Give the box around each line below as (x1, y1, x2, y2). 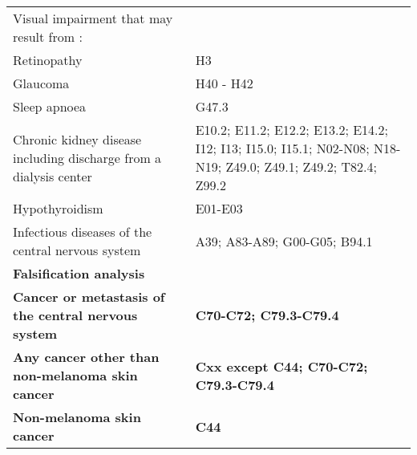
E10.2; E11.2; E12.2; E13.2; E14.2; (195, 120, 388, 139)
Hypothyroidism (13, 199, 103, 217)
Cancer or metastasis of (13, 287, 165, 306)
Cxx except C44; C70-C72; (195, 356, 368, 376)
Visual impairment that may (13, 9, 173, 27)
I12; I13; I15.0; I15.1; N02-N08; (195, 139, 370, 157)
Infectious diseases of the (13, 222, 152, 241)
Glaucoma (13, 74, 70, 92)
